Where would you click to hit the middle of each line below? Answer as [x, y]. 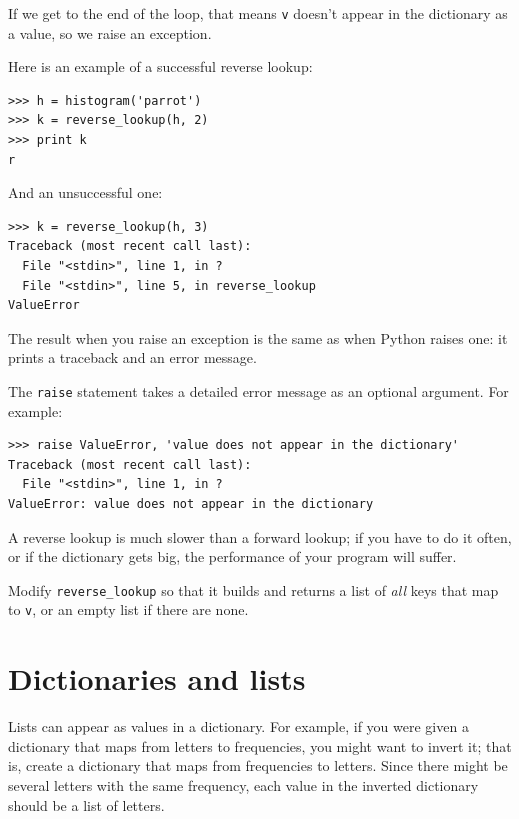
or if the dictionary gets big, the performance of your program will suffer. [232, 556]
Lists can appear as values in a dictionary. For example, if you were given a [238, 726]
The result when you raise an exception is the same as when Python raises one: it [258, 337]
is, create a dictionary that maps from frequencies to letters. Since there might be [258, 765]
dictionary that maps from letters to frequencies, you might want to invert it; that [260, 745]
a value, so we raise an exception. [110, 32]
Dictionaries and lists [157, 678]
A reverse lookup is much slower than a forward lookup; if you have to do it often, [260, 536]
